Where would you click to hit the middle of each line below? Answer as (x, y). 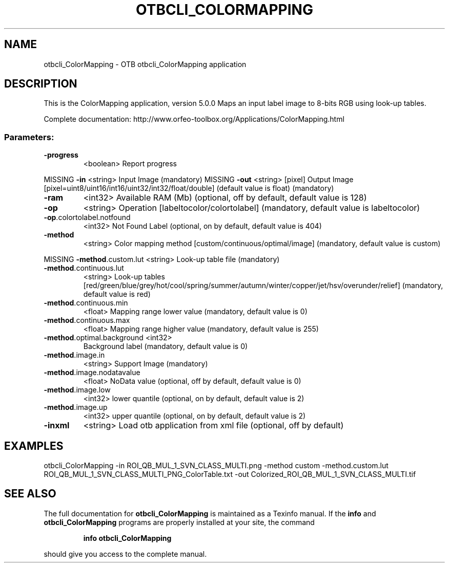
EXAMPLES (34, 446)
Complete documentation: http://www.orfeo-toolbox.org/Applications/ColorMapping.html (194, 119)
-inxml (57, 426)
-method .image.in (74, 355)
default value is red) (117, 294)
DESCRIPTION (41, 84)
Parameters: (29, 137)
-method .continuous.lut (84, 268)
